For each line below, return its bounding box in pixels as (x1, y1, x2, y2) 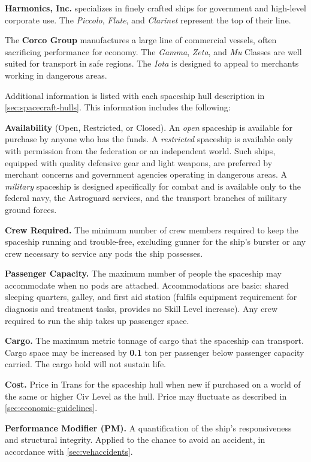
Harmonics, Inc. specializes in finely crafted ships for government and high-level (5, 2, 306, 14)
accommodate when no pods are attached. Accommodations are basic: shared (5, 278, 289, 291)
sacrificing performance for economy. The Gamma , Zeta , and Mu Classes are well (5, 45, 302, 58)
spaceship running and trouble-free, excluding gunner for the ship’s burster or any (5, 235, 306, 248)
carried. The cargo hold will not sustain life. (5, 358, 167, 370)
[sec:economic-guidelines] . (5, 401, 98, 414)
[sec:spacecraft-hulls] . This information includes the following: (5, 101, 231, 113)
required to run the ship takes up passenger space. (5, 314, 189, 326)
